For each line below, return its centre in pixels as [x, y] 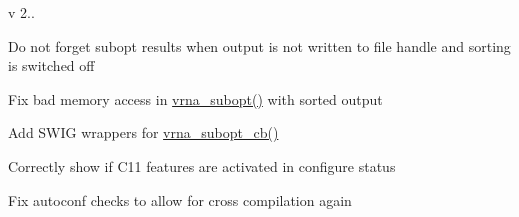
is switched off [51, 65]
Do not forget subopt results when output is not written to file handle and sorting [259, 45]
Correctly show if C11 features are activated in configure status [202, 165]
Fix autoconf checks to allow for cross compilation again [180, 199]
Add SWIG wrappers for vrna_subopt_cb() [143, 132]
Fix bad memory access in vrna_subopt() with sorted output [195, 98]
